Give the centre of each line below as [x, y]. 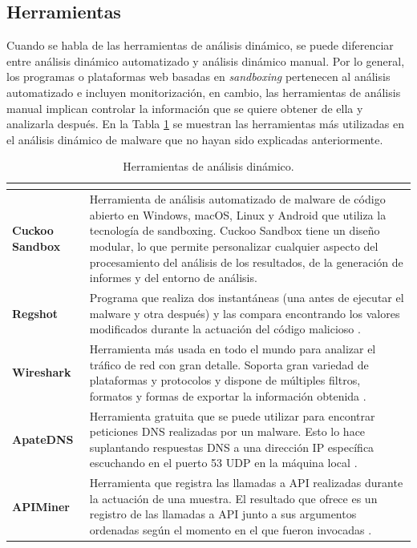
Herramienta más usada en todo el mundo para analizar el [233, 349]
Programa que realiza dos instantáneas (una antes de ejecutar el [247, 298]
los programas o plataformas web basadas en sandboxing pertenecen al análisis [198, 77]
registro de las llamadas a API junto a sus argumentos [223, 514]
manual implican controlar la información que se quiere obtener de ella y [185, 108]
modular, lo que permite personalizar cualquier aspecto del [234, 246]
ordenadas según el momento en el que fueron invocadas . [231, 530]
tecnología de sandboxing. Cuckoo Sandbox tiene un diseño [235, 230]
